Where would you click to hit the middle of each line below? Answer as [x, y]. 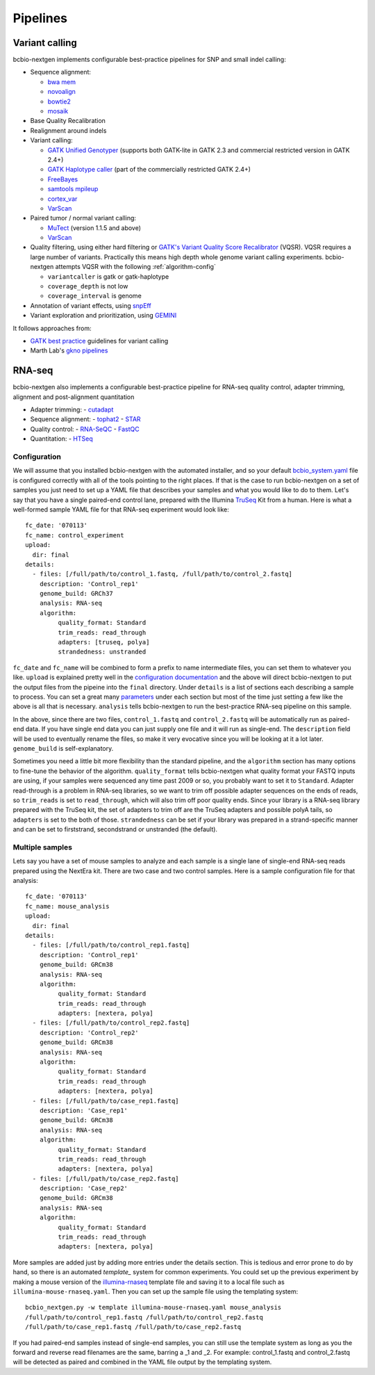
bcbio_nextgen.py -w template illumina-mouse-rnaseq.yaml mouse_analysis [153, 1308]
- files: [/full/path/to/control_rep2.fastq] [111, 1023]
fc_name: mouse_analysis [67, 906]
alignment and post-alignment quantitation [74, 397]
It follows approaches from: [52, 328]
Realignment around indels [68, 130]
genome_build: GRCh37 [76, 594]
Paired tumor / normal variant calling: [83, 218]
